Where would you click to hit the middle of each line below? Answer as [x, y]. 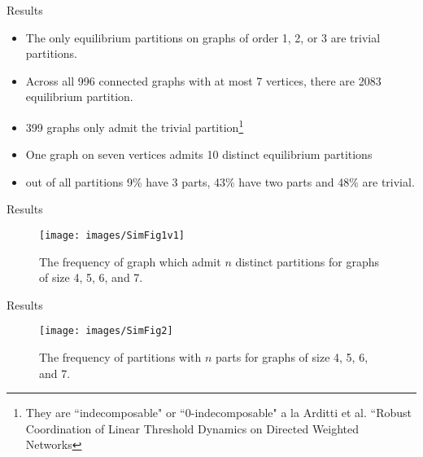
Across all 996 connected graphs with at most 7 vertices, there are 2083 [203, 80]
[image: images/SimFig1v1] [112, 235]
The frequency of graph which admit [130, 261]
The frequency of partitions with [120, 357]
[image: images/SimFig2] [106, 331]
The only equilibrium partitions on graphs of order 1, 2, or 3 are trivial [203, 37]
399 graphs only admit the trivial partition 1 [135, 125]
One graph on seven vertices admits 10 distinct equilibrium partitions [199, 154]
